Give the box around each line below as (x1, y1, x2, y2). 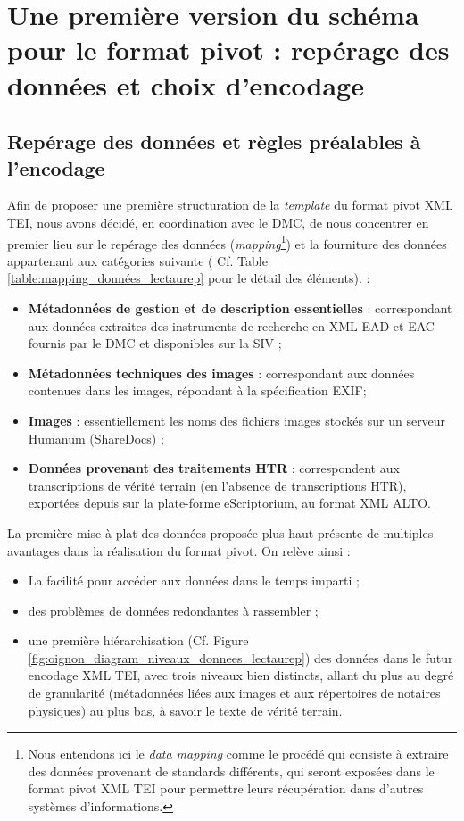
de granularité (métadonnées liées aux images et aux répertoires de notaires (28, 684, 441, 702)
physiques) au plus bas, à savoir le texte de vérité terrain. (28, 701, 343, 719)
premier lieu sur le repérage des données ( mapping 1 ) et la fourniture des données (7, 231, 447, 253)
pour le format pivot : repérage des (7, 31, 450, 68)
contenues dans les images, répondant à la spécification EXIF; (28, 381, 367, 400)
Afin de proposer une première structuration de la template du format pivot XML (7, 195, 453, 214)
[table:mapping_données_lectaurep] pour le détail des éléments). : (7, 269, 370, 287)
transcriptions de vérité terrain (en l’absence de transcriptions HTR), (28, 476, 407, 494)
